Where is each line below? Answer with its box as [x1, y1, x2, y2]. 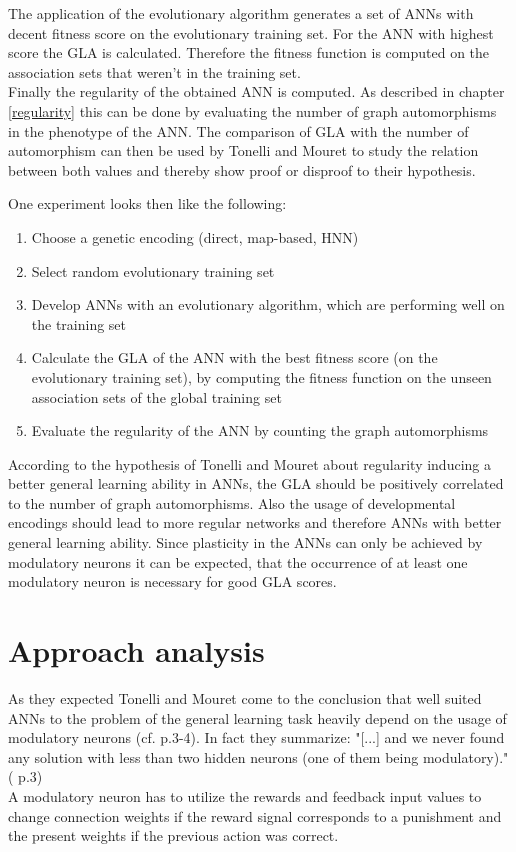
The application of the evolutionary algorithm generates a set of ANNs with [8, 3, 474, 23]
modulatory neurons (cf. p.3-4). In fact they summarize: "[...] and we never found [8, 727, 505, 748]
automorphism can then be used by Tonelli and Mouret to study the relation [8, 140, 479, 161]
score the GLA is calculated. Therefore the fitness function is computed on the [8, 42, 490, 63]
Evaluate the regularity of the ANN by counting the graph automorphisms [31, 420, 489, 441]
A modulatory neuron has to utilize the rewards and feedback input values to [8, 785, 482, 806]
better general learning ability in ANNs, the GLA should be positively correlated [8, 473, 504, 494]
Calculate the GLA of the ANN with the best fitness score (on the [31, 347, 438, 368]
